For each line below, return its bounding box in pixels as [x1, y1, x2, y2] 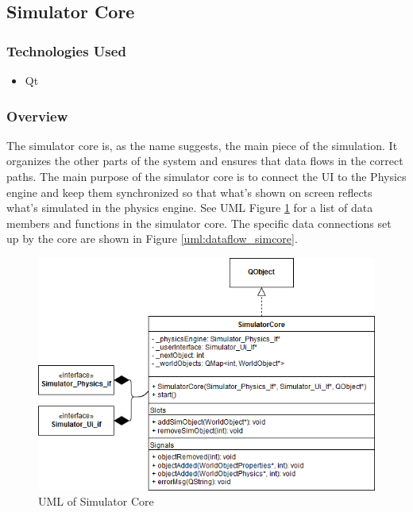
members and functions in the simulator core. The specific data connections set [6, 214, 392, 231]
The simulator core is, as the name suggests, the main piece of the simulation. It [6, 137, 398, 153]
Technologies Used [6, 40, 126, 60]
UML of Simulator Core [38, 493, 154, 510]
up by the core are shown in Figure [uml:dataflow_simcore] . [6, 230, 298, 247]
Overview [6, 106, 68, 125]
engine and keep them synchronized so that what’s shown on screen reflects [6, 183, 372, 200]
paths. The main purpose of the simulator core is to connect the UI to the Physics [6, 168, 407, 184]
